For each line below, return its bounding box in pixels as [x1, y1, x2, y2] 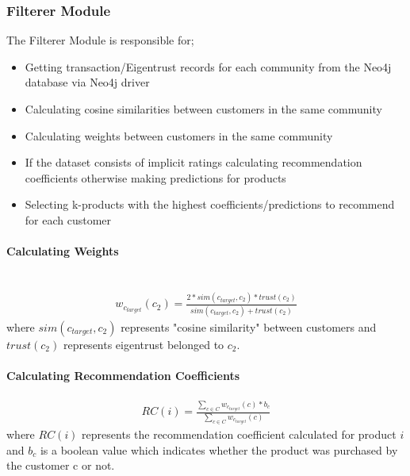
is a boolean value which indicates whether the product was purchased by [40, 441, 398, 458]
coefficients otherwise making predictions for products [25, 169, 286, 186]
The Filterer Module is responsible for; [6, 32, 194, 48]
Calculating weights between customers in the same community [25, 127, 333, 144]
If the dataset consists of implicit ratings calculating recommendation [25, 154, 362, 171]
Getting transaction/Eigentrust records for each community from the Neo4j [25, 58, 392, 75]
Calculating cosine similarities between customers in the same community [25, 101, 382, 117]
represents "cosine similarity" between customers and [121, 318, 377, 335]
